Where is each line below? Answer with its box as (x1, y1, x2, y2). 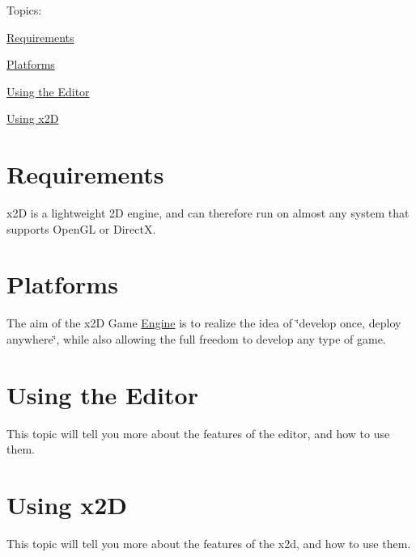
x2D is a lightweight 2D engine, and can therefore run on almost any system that (6, 205, 410, 222)
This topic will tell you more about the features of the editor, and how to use (6, 424, 390, 441)
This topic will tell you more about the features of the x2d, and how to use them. (6, 535, 411, 552)
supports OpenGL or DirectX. (6, 220, 156, 237)
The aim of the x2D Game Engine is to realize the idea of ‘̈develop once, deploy (6, 314, 401, 331)
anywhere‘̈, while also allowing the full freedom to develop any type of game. (6, 331, 386, 347)
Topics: (6, 2, 42, 18)
